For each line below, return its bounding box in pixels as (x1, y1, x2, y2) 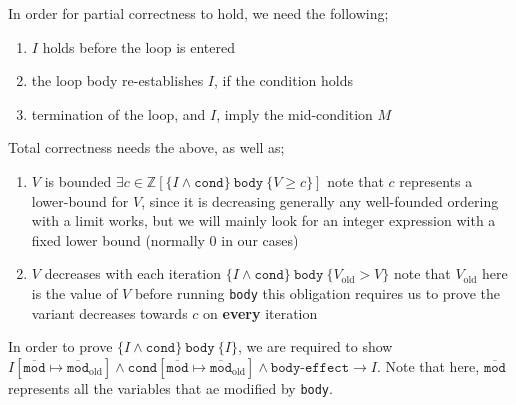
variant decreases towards (31, 302, 188, 323)
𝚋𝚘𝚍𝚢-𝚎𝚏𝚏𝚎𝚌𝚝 (270, 360, 349, 375)
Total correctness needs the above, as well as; (8, 137, 285, 158)
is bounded (44, 170, 112, 191)
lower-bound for (31, 190, 129, 211)
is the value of (31, 282, 118, 303)
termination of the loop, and (31, 103, 206, 124)
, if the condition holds (214, 70, 353, 91)
